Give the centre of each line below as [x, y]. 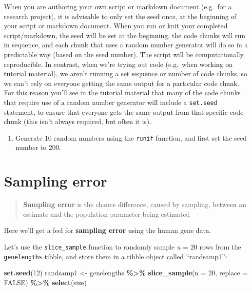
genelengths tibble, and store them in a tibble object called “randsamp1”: [116, 256]
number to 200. [38, 147]
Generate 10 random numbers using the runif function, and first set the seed [131, 137]
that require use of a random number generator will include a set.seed [111, 102]
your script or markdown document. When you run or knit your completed [116, 26]
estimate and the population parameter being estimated [107, 214]
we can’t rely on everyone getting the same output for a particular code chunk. [122, 83]
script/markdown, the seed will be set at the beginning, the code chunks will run [125, 35]
